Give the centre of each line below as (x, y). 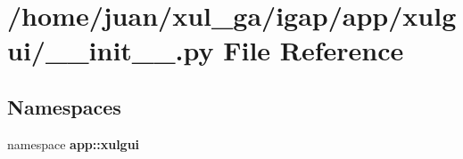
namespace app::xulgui (74, 143)
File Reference (314, 50)
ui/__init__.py (111, 50)
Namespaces (64, 106)
